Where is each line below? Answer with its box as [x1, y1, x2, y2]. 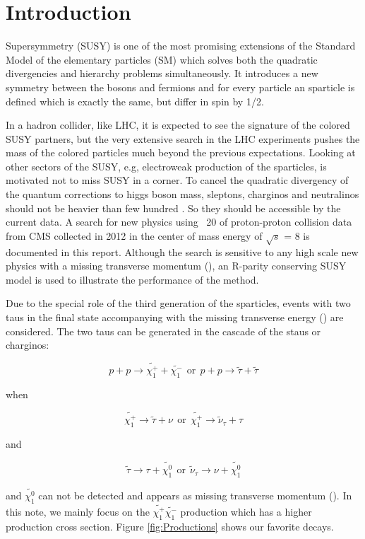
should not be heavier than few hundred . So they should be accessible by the [6, 200, 341, 215]
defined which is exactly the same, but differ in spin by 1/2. [6, 93, 264, 108]
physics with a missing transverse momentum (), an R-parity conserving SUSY [6, 258, 347, 273]
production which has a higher [180, 504, 312, 518]
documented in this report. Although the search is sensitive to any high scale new [6, 244, 359, 259]
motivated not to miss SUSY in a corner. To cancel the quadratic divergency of [6, 173, 349, 187]
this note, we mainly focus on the [6, 504, 150, 518]
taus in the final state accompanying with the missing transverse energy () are [6, 309, 344, 324]
